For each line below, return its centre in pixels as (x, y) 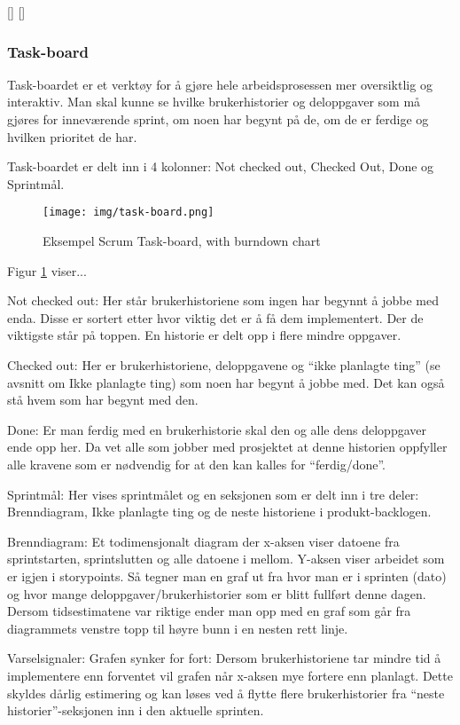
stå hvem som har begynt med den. (103, 400)
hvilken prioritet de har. (72, 136)
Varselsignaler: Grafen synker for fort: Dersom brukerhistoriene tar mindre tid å (224, 658)
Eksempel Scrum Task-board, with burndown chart (182, 241)
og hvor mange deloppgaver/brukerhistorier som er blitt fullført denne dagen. (217, 593)
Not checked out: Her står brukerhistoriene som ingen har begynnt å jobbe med (223, 300)
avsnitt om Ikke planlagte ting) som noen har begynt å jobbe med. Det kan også (226, 382)
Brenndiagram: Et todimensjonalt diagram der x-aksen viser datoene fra (203, 541)
